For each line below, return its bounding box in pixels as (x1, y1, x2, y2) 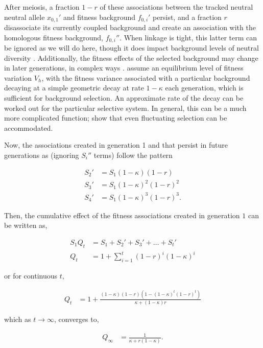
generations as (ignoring (4, 150, 79, 160)
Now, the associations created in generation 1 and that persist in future (4, 140, 228, 150)
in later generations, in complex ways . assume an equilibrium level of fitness (4, 62, 244, 73)
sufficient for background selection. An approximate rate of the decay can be (4, 92, 244, 103)
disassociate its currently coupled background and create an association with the (4, 22, 256, 33)
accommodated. (4, 122, 53, 133)
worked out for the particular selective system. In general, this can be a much (4, 102, 247, 113)
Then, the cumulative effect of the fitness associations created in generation (4, 210, 240, 220)
